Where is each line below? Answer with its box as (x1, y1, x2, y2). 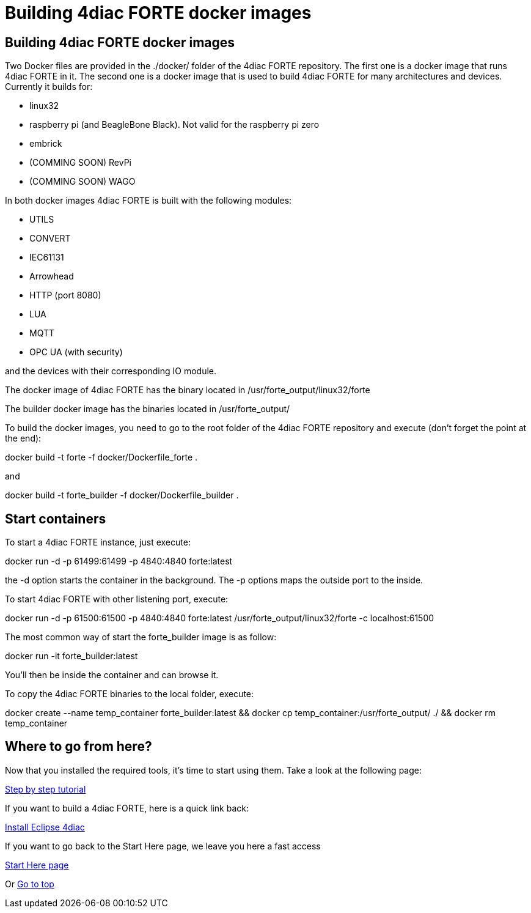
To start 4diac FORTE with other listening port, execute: (5, 594, 229, 605)
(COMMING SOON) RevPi (29, 157, 131, 168)
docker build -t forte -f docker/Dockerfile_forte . (5, 452, 198, 463)
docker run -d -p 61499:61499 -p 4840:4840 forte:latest (5, 556, 233, 567)
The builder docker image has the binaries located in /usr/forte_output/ (5, 404, 290, 415)
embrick (29, 138, 62, 149)
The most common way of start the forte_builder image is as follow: (5, 632, 277, 643)
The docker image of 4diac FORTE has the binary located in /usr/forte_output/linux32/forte (5, 385, 370, 396)
